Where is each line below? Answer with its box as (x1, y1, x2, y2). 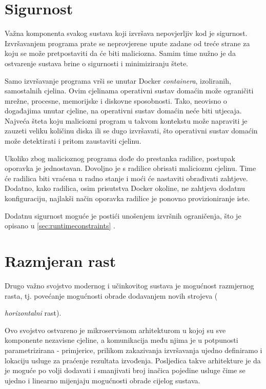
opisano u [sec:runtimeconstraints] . (5, 220, 115, 231)
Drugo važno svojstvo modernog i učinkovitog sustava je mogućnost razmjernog (5, 280, 254, 290)
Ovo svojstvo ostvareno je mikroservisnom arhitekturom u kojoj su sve (5, 324, 226, 335)
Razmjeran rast (5, 250, 116, 271)
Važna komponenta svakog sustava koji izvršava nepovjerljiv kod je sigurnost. (5, 28, 248, 38)
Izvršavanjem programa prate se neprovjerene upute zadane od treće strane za (5, 37, 250, 48)
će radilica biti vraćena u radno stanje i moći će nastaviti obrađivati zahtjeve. (5, 172, 248, 183)
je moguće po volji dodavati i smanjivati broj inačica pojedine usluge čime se (5, 365, 245, 376)
